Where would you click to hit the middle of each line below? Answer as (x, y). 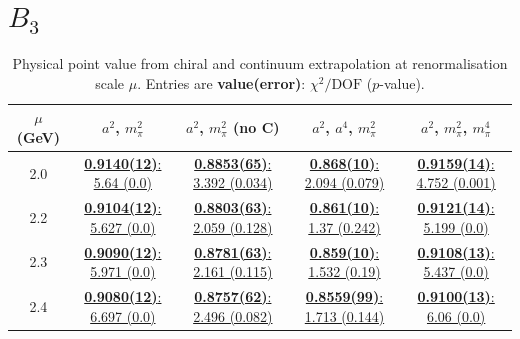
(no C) (256, 127)
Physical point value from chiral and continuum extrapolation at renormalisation (260, 63)
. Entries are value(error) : (221, 82)
